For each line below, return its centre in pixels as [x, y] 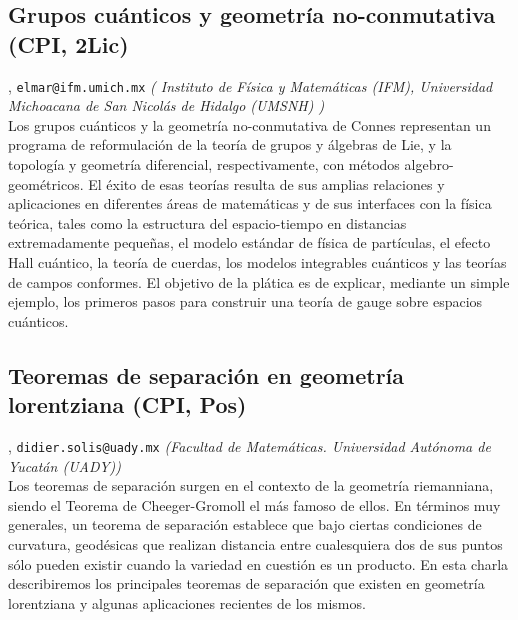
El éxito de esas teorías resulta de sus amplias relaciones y [266, 183]
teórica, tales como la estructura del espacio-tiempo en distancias [207, 222]
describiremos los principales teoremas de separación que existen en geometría [246, 583]
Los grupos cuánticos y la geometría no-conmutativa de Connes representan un [249, 124]
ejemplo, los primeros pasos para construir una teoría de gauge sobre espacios [245, 301]
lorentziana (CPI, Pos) [127, 404]
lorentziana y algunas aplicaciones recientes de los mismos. [187, 602]
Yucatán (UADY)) [64, 465]
